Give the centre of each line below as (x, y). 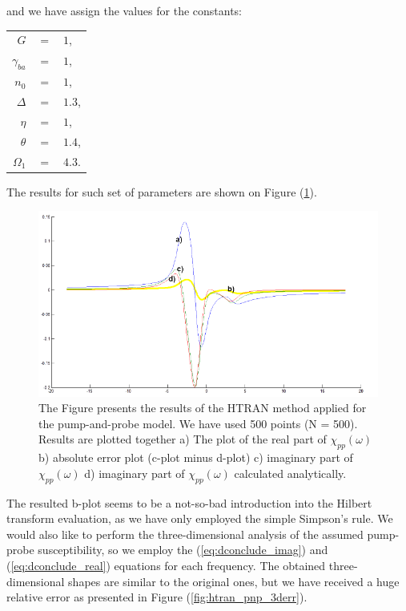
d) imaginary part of (135, 473)
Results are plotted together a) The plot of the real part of (183, 439)
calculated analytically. (290, 473)
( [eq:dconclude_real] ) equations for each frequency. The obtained (166, 565)
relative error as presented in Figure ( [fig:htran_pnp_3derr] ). (157, 597)
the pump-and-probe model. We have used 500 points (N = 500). (198, 423)
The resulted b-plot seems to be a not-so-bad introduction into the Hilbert (189, 502)
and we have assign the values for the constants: (124, 10)
